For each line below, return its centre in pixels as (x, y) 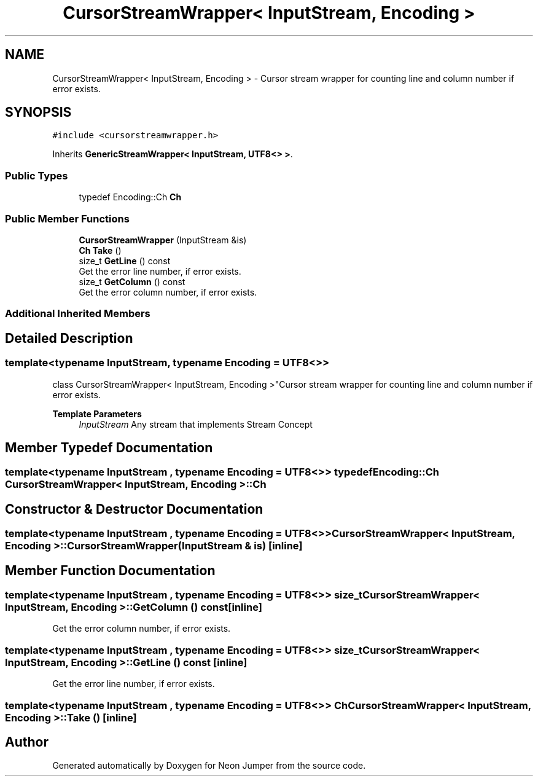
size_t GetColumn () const (132, 281)
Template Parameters (97, 414)
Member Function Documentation (110, 570)
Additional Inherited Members (78, 314)
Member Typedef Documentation (109, 447)
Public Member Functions (67, 218)
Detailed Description (69, 338)
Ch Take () (100, 250)
